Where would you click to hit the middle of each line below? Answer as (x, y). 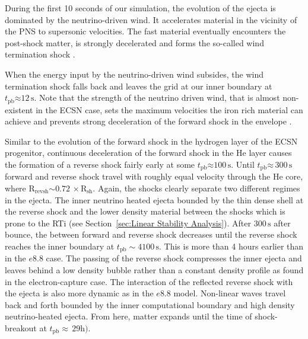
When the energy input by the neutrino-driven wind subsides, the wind (134, 74)
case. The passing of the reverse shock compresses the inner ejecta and (174, 258)
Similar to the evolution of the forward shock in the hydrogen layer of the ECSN (151, 141)
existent (19, 109)
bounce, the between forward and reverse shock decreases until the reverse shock (151, 234)
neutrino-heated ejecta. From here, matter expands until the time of (128, 316)
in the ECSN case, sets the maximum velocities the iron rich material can (169, 109)
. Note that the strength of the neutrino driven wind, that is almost (157, 97)
